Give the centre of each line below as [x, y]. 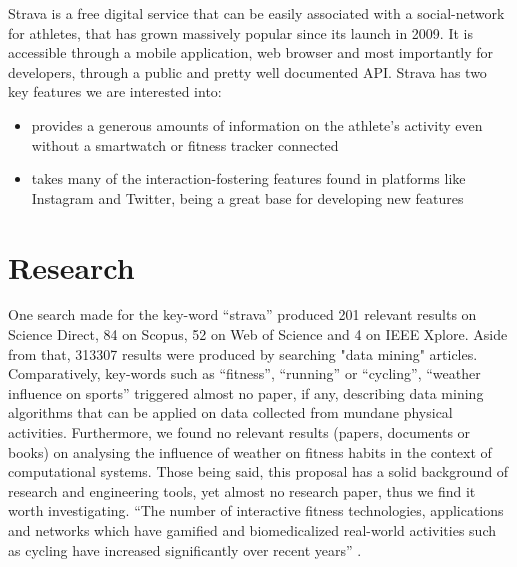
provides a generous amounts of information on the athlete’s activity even [257, 124]
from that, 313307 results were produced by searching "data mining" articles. [243, 353]
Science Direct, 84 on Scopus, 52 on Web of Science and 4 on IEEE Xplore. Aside [258, 334]
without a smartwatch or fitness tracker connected [185, 144]
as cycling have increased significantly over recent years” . [185, 549]
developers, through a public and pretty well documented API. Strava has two [247, 71]
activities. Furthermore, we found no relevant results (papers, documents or [239, 432]
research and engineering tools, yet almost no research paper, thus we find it [242, 490]
